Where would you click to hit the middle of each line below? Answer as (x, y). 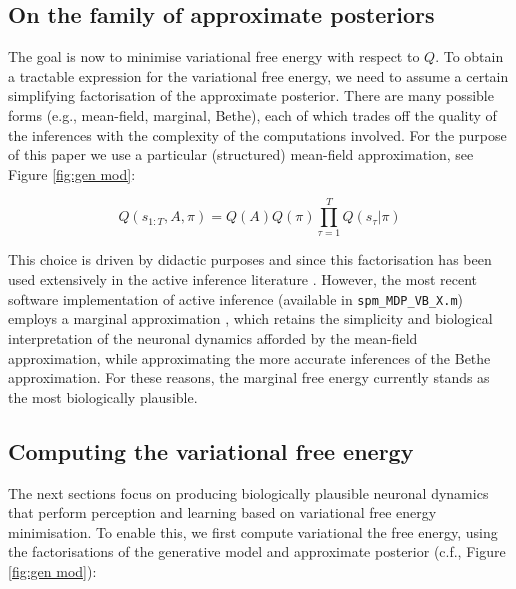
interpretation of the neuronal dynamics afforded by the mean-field (213, 337)
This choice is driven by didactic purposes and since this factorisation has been (250, 259)
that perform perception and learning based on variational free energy (222, 512)
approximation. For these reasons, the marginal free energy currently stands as (249, 377)
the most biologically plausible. (103, 396)
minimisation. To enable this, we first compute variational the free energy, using (253, 531)
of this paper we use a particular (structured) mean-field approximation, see (241, 154)
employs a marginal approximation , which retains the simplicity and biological (250, 318)
